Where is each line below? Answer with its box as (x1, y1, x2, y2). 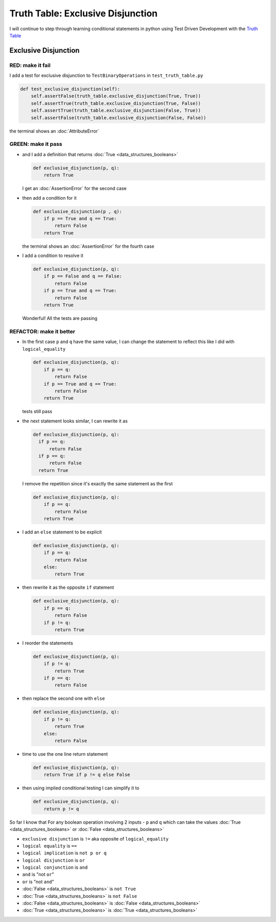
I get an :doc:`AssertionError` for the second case (22, 185, 127, 191)
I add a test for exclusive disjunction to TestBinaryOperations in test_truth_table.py (9, 72, 203, 79)
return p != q (43, 806, 79, 811)
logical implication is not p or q (22, 850, 107, 856)
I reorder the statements (22, 640, 74, 646)
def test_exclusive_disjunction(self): (20, 86, 120, 92)
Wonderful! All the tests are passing (22, 315, 98, 321)
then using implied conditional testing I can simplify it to (22, 785, 140, 791)
